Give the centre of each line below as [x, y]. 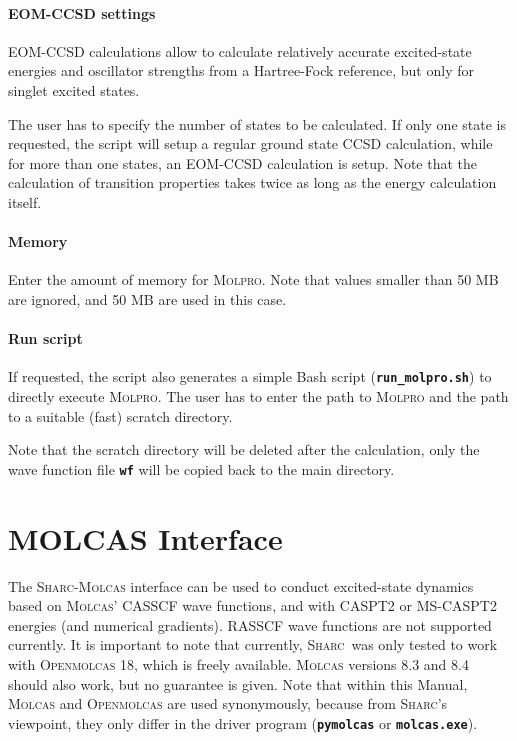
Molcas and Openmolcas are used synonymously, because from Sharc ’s [228, 703]
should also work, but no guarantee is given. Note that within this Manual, [238, 683]
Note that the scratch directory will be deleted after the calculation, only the [244, 449]
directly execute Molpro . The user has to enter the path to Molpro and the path [258, 395]
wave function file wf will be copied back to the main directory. [201, 468]
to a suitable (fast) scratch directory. [120, 415]
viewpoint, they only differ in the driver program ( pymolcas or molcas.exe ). [243, 722]
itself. [25, 201]
